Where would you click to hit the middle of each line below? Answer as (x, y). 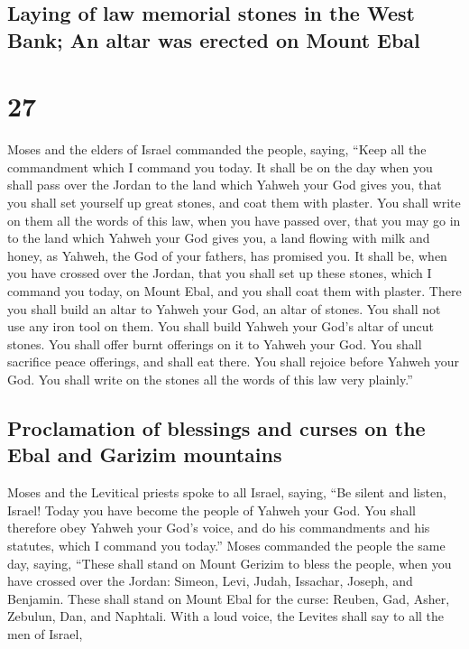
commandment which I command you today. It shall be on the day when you (220, 167)
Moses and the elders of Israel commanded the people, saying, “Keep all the (217, 149)
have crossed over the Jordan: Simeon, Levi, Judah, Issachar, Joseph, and (210, 581)
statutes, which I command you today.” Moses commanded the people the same (226, 545)
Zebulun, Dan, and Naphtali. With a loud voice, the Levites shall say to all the (226, 616)
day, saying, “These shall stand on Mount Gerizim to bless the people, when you (230, 563)
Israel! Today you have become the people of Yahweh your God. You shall (212, 510)
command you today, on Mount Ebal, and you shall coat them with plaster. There (234, 291)
